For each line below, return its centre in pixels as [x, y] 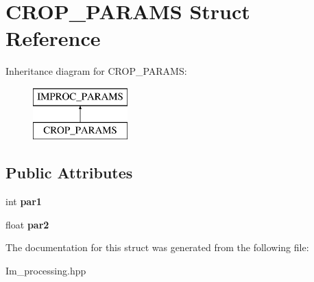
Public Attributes [69, 173]
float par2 [27, 224]
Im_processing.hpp [46, 271]
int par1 [24, 201]
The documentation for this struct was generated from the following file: [157, 247]
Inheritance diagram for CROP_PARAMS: [96, 71]
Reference [53, 38]
